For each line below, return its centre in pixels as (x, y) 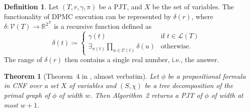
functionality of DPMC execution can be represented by (88, 16)
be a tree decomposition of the (189, 85)
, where (202, 16)
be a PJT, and (121, 6)
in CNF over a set (31, 85)
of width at (227, 95)
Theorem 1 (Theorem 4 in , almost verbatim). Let (82, 76)
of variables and (93, 85)
